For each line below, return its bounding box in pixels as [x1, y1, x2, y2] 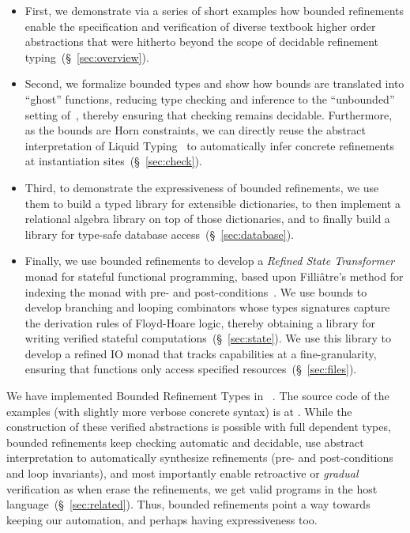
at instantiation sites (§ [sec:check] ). [24, 153, 202, 169]
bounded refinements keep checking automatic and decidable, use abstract [6, 433, 364, 450]
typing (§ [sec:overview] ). [24, 48, 149, 65]
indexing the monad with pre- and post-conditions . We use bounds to [24, 283, 367, 300]
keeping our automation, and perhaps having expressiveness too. [6, 511, 318, 527]
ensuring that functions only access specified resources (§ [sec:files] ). [24, 361, 357, 377]
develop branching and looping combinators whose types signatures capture [24, 299, 390, 316]
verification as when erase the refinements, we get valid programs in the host [6, 480, 378, 497]
